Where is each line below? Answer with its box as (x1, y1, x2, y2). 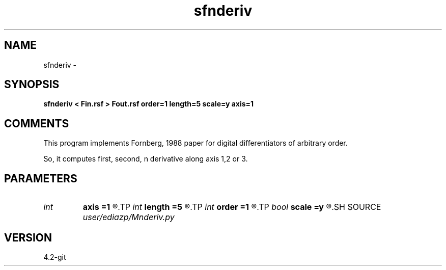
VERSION (4, 231, 52, 244)
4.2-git (43, 252, 66, 261)
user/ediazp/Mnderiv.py (82, 212, 175, 223)
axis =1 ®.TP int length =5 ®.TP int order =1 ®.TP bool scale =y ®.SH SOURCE (82, 202, 381, 212)
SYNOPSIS (4, 78, 60, 91)
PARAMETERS (4, 172, 77, 185)
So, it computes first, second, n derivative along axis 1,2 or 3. (43, 154, 248, 164)
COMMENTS (4, 117, 69, 130)
